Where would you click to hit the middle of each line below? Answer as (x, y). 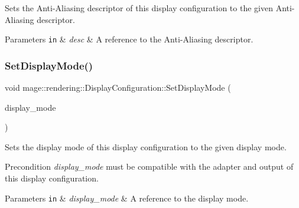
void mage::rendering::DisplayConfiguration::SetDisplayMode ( (118, 88)
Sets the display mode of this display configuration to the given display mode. (146, 146)
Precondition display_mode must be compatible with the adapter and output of (149, 166)
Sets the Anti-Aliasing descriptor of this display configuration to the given (139, 8)
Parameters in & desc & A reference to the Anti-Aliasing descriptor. (129, 39)
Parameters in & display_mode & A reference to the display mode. (127, 198)
